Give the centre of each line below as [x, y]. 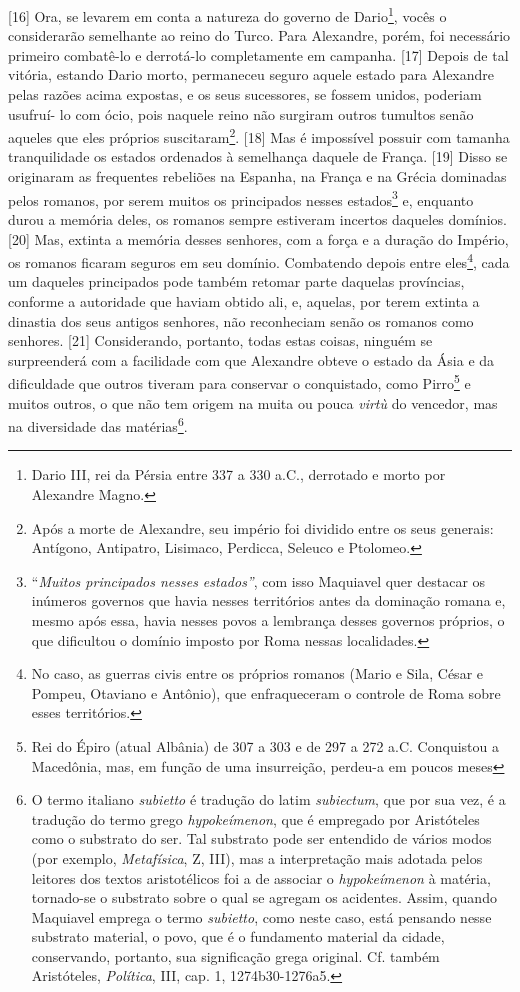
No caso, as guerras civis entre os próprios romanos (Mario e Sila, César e [257, 673]
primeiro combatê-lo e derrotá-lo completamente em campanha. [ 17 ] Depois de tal [258, 54]
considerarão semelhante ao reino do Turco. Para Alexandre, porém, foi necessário [259, 35]
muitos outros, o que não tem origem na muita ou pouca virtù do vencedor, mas [253, 402]
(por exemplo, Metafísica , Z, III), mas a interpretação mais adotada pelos [257, 857]
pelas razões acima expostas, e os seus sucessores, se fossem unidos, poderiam [245, 94]
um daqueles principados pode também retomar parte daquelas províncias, [236, 281]
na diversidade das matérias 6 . [98, 424]
